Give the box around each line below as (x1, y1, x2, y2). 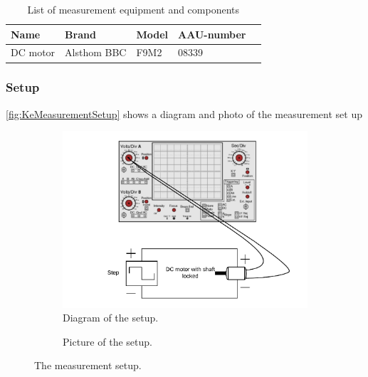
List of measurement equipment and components (27, 2, 240, 16)
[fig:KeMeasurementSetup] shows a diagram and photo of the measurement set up (6, 106, 362, 121)
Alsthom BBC (65, 45, 127, 60)
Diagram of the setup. (63, 310, 159, 325)
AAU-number (178, 26, 246, 41)
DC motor (11, 45, 56, 60)
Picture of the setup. (63, 334, 152, 349)
